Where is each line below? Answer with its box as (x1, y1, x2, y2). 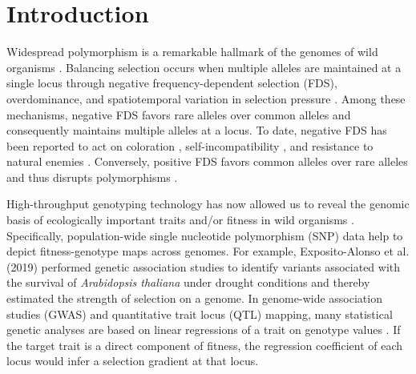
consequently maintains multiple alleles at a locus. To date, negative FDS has (6, 122, 387, 139)
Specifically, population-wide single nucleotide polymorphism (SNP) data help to (6, 227, 403, 243)
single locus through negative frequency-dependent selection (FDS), (6, 74, 337, 91)
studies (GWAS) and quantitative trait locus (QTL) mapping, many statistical (6, 305, 393, 322)
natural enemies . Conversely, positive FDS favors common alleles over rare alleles (6, 153, 408, 170)
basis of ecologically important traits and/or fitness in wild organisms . (6, 211, 354, 228)
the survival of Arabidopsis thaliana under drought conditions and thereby (6, 274, 370, 291)
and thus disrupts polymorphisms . (6, 168, 178, 185)
